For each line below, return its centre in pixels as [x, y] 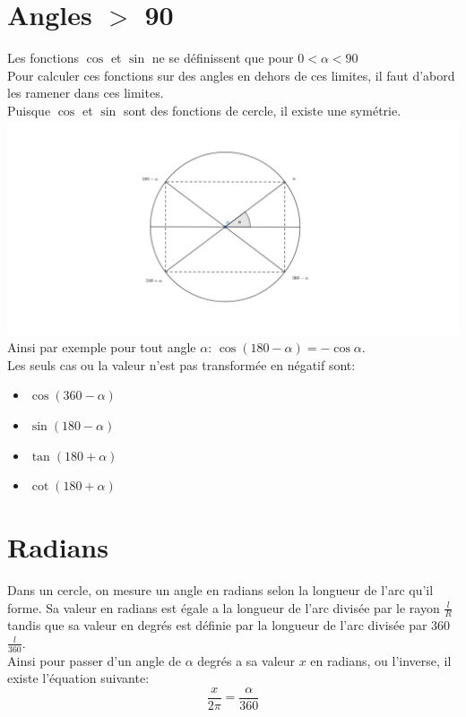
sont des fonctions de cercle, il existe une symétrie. [262, 110]
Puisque [29, 110]
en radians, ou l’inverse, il [381, 660]
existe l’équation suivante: [78, 678]
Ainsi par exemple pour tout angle [102, 347]
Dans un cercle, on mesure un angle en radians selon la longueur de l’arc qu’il [220, 589]
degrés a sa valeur [246, 660]
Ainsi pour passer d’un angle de [94, 660]
